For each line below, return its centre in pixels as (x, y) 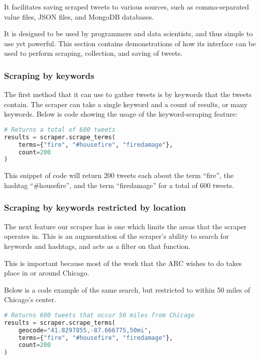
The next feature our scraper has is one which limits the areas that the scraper (125, 226)
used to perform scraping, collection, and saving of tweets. (93, 53)
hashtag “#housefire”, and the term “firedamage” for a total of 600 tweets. (119, 185)
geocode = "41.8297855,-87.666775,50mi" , (85, 330)
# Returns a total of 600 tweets (60, 129)
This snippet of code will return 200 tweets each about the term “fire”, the (119, 175)
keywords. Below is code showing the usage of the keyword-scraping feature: (121, 114)
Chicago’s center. (30, 299)
